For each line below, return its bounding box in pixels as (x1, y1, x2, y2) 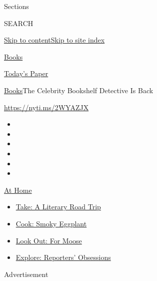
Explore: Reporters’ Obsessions (15, 252, 111, 262)
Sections (4, 1, 29, 11)
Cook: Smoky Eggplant (15, 218, 87, 228)
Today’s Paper (4, 68, 48, 79)
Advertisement (4, 268, 48, 279)
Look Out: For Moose (15, 235, 82, 245)
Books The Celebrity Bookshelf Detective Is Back (4, 85, 153, 95)
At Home (4, 184, 32, 195)
